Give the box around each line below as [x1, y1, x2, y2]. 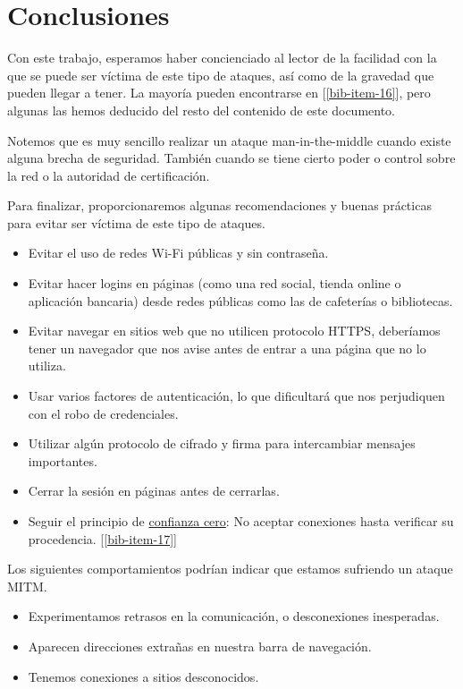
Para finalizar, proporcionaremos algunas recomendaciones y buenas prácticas [7, 196, 432, 215]
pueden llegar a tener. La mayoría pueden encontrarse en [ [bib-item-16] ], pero [7, 83, 431, 102]
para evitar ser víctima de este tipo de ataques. [7, 213, 265, 232]
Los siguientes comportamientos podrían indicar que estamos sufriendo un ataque [7, 559, 453, 578]
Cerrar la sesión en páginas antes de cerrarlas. [28, 481, 280, 500]
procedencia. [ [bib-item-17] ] [28, 529, 177, 548]
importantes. [28, 451, 97, 470]
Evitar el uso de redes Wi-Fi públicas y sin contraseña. [28, 243, 329, 262]
